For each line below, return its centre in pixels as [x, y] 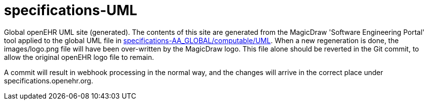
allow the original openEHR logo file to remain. [79, 57]
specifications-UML [71, 10]
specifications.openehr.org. [49, 80]
